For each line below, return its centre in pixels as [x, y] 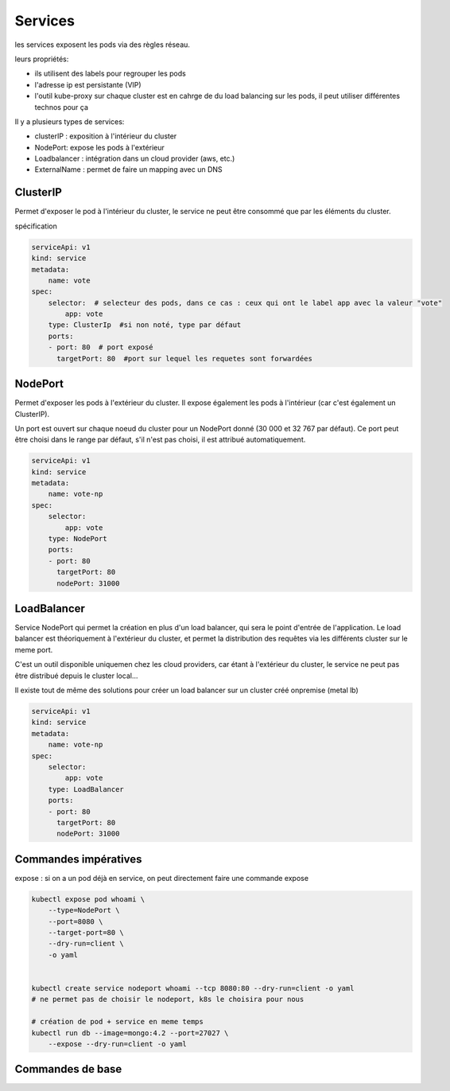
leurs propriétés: [42, 59]
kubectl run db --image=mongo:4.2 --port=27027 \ [130, 1033]
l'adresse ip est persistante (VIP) [88, 84]
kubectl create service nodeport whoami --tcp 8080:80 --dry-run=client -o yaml [193, 988]
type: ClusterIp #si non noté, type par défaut [145, 325]
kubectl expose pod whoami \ [88, 899]
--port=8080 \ [76, 922]
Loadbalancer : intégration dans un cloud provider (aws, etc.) [135, 158]
